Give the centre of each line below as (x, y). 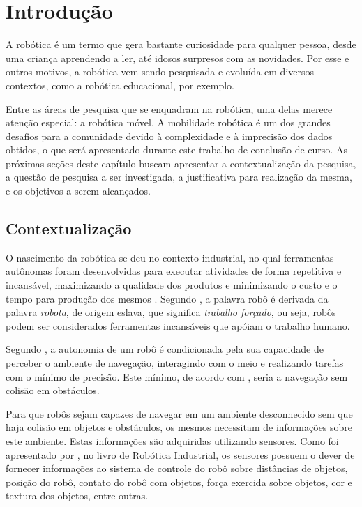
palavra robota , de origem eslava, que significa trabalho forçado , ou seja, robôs (171, 312)
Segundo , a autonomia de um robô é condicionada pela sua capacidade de (165, 349)
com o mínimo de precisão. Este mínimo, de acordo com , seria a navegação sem (177, 376)
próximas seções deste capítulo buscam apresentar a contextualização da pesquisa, (181, 163)
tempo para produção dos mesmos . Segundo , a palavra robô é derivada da (167, 298)
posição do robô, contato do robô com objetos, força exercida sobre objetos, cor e (179, 482)
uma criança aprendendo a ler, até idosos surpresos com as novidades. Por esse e (178, 58)
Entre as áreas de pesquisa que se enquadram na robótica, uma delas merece (169, 108)
